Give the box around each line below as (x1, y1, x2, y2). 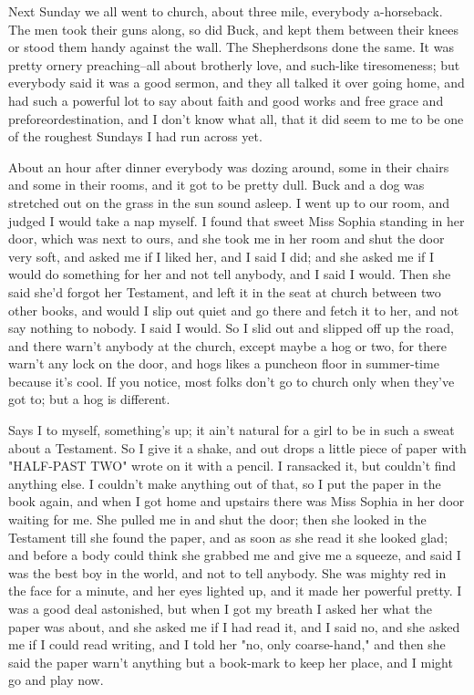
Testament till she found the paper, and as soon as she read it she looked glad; (8, 527, 448, 546)
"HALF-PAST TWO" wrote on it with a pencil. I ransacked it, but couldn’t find (8, 456, 457, 475)
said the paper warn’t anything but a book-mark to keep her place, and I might (8, 652, 453, 671)
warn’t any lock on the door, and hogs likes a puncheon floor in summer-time (8, 354, 439, 373)
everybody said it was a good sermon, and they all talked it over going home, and (8, 73, 465, 92)
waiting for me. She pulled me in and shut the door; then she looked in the (8, 510, 427, 529)
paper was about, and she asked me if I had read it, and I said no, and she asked (8, 617, 460, 636)
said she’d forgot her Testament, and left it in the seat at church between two (8, 282, 441, 301)
